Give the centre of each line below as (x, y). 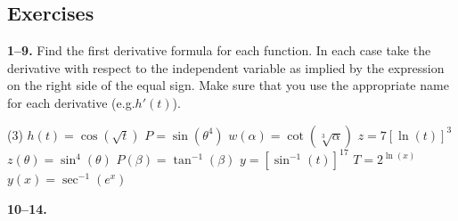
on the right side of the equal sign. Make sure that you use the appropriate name (228, 85)
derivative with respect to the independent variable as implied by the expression (226, 67)
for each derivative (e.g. (71, 102)
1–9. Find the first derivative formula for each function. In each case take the (219, 50)
